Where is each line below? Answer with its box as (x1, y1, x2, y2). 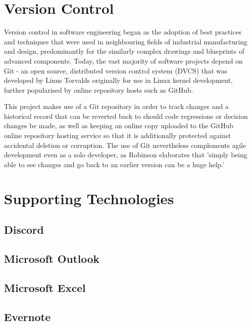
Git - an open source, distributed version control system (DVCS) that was (4, 65, 227, 75)
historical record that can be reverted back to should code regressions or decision (4, 110, 248, 121)
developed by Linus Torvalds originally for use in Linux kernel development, (4, 75, 233, 85)
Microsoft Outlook (4, 251, 100, 266)
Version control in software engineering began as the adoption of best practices (4, 27, 242, 37)
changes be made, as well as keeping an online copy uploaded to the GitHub (4, 120, 234, 131)
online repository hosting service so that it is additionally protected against (4, 130, 231, 141)
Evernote (4, 309, 51, 324)
